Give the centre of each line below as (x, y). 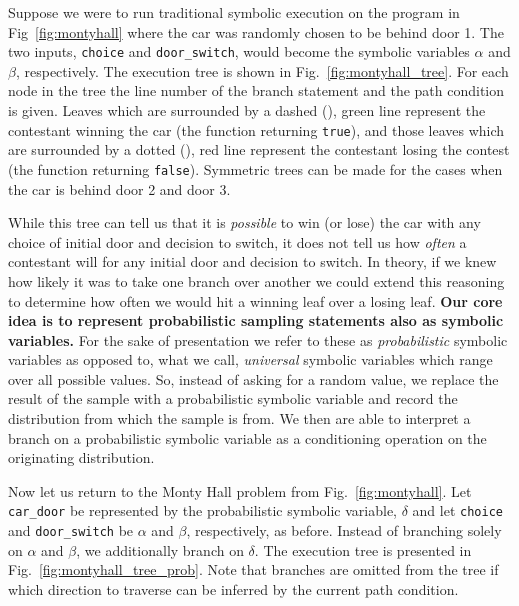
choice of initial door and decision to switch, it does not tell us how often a (237, 241)
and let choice (457, 510)
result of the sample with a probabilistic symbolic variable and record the (233, 398)
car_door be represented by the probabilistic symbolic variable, (203, 510)
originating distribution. (81, 457)
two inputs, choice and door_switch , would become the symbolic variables (239, 51)
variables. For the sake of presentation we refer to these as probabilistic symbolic (258, 339)
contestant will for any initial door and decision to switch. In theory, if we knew (252, 261)
